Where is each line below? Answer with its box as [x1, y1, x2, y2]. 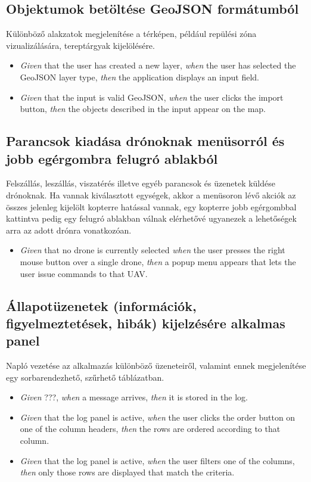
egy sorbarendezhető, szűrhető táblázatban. [6, 371, 164, 383]
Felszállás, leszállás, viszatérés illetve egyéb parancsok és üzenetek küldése [6, 177, 275, 189]
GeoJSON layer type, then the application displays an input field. [20, 70, 259, 83]
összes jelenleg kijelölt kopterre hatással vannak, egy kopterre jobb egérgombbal [6, 200, 297, 213]
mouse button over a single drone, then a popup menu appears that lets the [20, 255, 296, 268]
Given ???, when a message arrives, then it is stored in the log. [20, 391, 248, 403]
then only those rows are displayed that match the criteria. [20, 466, 235, 478]
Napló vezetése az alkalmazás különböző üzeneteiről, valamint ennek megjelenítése [6, 359, 306, 372]
